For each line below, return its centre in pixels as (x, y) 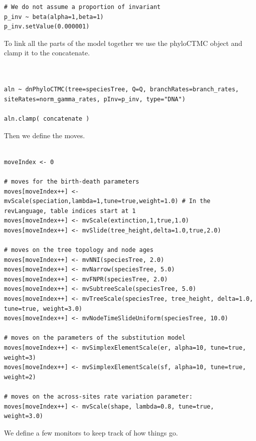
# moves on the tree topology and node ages (79, 250)
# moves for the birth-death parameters (72, 181)
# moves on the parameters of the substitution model (95, 338)
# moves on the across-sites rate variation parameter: (98, 396)
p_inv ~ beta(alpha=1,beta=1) (54, 17)
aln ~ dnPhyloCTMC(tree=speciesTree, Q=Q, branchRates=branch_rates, (122, 90)
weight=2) (20, 377)
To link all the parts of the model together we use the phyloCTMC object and (123, 43)
